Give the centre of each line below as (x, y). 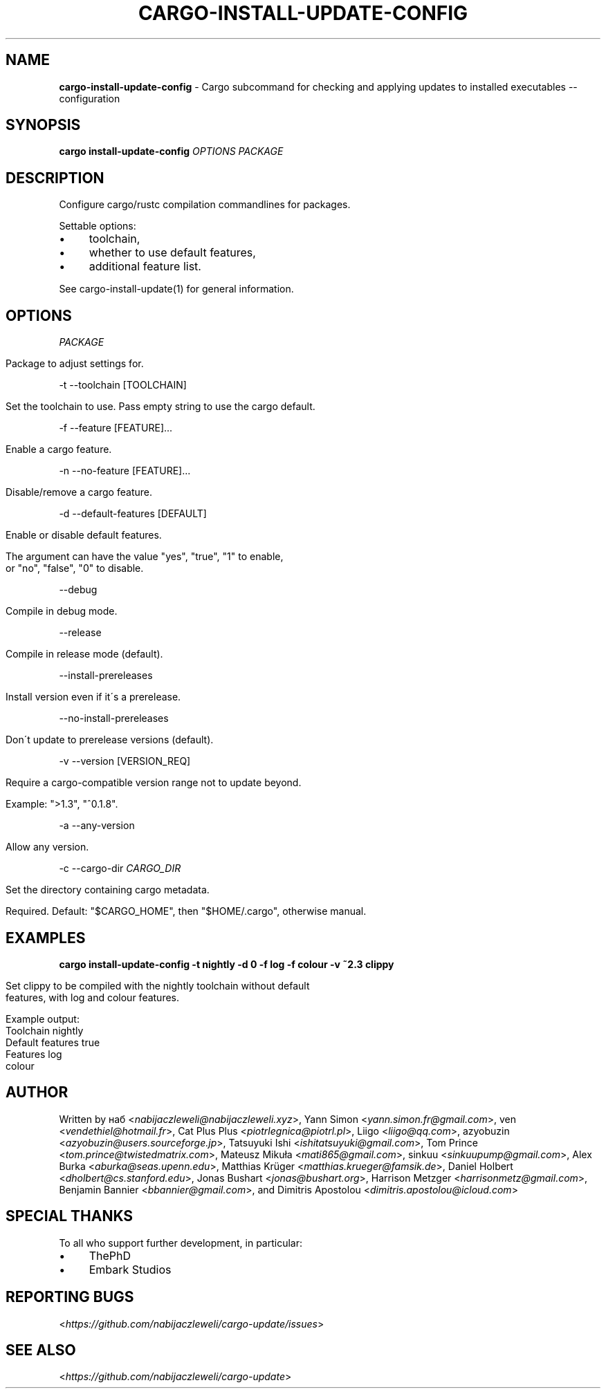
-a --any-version (97, 826)
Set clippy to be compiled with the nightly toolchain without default (158, 985)
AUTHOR (37, 1093)
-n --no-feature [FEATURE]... (125, 471)
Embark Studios (130, 1269)
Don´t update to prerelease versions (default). (110, 740)
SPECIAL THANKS (70, 1216)
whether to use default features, (172, 253)
